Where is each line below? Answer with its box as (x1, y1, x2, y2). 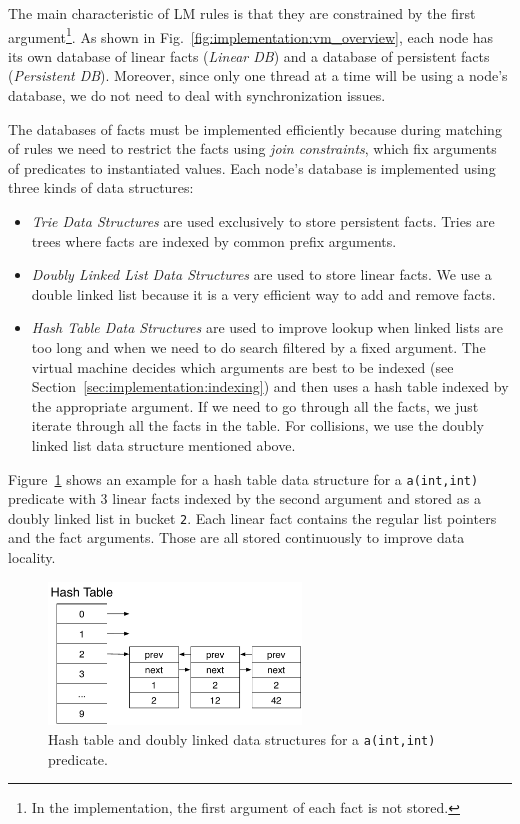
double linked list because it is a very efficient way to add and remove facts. (31, 283, 496, 304)
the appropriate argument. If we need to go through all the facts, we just (31, 395, 479, 416)
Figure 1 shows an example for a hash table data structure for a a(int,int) (8, 468, 479, 489)
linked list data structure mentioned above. (31, 434, 296, 455)
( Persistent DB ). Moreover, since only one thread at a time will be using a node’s (8, 65, 508, 86)
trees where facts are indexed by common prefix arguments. (31, 230, 397, 251)
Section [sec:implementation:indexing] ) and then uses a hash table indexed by (31, 376, 509, 397)
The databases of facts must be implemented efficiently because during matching (8, 118, 502, 139)
